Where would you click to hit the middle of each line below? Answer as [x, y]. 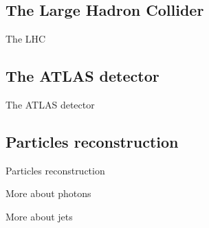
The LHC [26, 39]
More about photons [48, 193]
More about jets [39, 216]
